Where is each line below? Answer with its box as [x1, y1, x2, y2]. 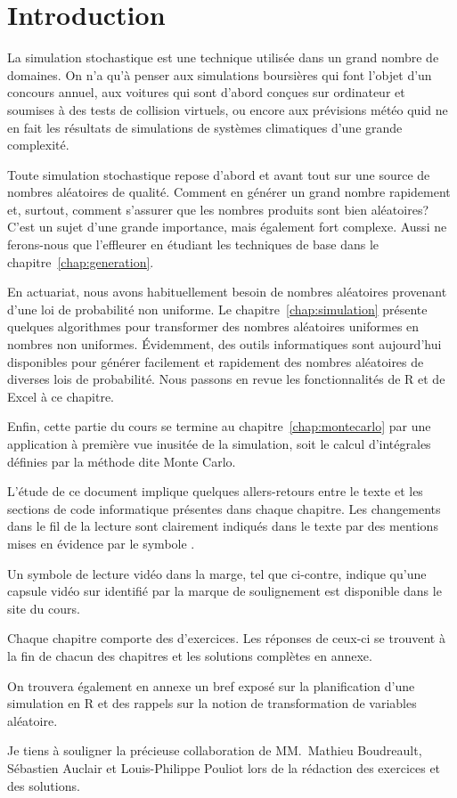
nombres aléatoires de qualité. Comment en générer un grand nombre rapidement [7, 183, 451, 201]
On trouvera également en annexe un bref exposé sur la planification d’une [7, 676, 415, 695]
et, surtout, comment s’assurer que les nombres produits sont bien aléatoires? [7, 199, 429, 218]
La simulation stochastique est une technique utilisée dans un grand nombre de [7, 48, 439, 67]
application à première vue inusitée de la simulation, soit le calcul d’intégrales [7, 435, 431, 452]
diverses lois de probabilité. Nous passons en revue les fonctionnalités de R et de [7, 370, 445, 388]
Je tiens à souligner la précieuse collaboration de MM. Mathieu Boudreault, [7, 741, 422, 760]
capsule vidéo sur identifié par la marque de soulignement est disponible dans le [7, 582, 442, 600]
